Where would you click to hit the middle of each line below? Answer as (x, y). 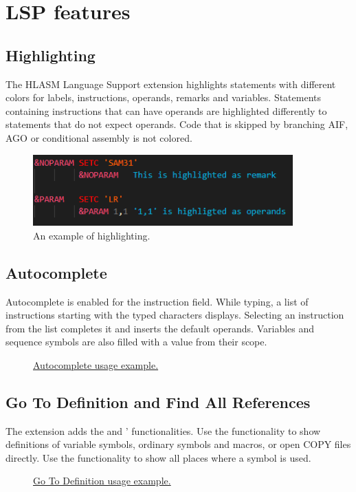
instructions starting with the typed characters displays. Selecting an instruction (175, 315)
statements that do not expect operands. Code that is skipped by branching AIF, (177, 124)
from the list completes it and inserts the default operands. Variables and (160, 328)
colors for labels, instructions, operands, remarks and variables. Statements (164, 97)
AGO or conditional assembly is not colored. (99, 137)
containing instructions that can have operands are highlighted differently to (166, 110)
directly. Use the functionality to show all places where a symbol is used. (158, 457)
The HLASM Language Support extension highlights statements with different (171, 84)
